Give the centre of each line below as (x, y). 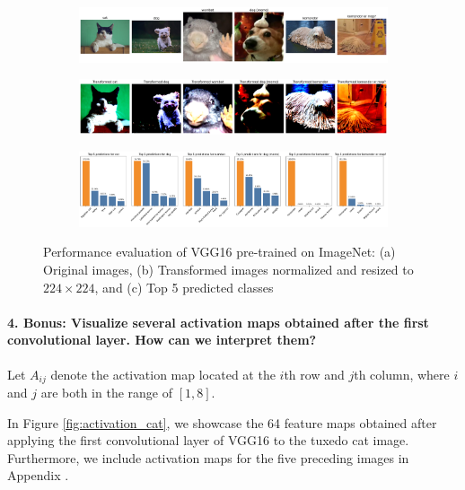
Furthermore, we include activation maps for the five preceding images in (208, 457)
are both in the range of (106, 393)
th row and (314, 374)
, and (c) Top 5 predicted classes (184, 287)
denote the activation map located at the (163, 374)
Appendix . (38, 475)
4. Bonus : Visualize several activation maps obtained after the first (218, 322)
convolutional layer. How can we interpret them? (162, 340)
